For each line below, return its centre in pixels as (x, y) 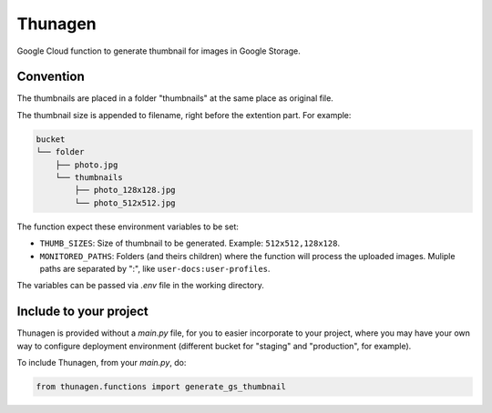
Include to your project (83, 312)
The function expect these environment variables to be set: (128, 227)
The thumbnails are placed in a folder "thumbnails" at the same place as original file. (175, 98)
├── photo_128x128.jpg (125, 190)
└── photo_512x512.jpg (125, 203)
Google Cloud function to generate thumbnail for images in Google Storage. (159, 51)
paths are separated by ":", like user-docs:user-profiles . (155, 268)
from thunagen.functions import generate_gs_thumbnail (161, 387)
